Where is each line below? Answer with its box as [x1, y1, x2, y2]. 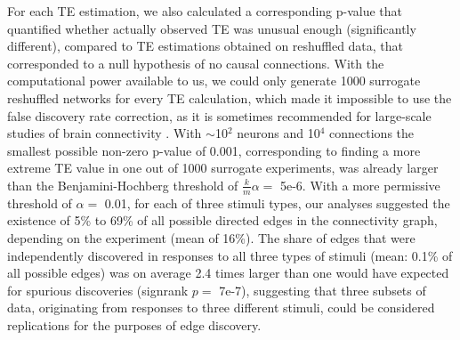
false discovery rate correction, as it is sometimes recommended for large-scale [7, 106, 432, 125]
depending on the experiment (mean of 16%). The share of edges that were [7, 228, 416, 247]
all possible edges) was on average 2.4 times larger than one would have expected [7, 263, 449, 282]
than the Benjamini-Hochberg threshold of [7, 175, 238, 194]
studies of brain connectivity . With [7, 124, 202, 142]
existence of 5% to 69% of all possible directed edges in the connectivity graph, [7, 211, 438, 230]
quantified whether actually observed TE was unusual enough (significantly [7, 19, 416, 37]
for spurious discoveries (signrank [7, 280, 189, 299]
